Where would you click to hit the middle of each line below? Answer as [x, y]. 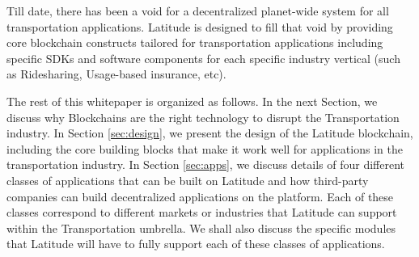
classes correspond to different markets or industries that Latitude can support [202, 212]
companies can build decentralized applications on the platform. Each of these [200, 196]
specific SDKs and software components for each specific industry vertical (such [203, 58]
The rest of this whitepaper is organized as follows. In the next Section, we [192, 101]
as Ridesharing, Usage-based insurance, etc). [116, 74]
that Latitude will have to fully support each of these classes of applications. [196, 244]
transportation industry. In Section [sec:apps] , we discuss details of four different [206, 164]
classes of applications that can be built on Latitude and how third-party [188, 180]
